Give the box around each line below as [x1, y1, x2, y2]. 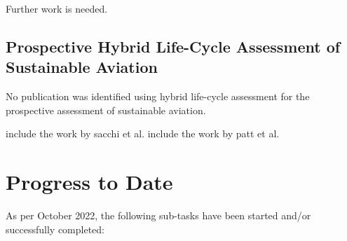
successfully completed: [6, 221, 104, 236]
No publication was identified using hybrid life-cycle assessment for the [6, 89, 310, 104]
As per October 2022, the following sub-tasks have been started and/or [6, 208, 311, 223]
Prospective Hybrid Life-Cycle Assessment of [6, 35, 341, 57]
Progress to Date [6, 167, 173, 196]
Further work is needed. [6, 1, 108, 15]
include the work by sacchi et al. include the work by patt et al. [6, 126, 280, 141]
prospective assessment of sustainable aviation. [6, 102, 206, 117]
